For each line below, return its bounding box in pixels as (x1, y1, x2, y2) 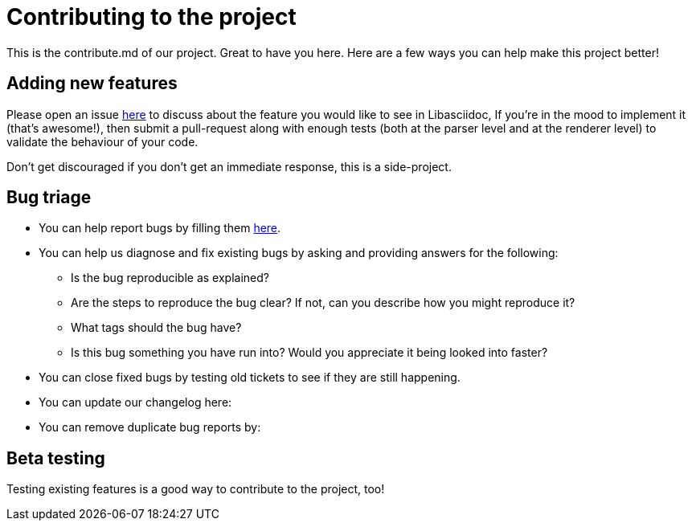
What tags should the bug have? (71, 321, 242, 335)
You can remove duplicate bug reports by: (39, 420, 261, 435)
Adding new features (6, 73, 178, 94)
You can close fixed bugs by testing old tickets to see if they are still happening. (39, 370, 461, 385)
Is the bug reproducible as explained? (71, 271, 269, 285)
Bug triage (6, 187, 92, 208)
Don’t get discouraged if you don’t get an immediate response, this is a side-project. (6, 159, 452, 174)
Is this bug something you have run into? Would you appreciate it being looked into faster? (71, 345, 548, 360)
